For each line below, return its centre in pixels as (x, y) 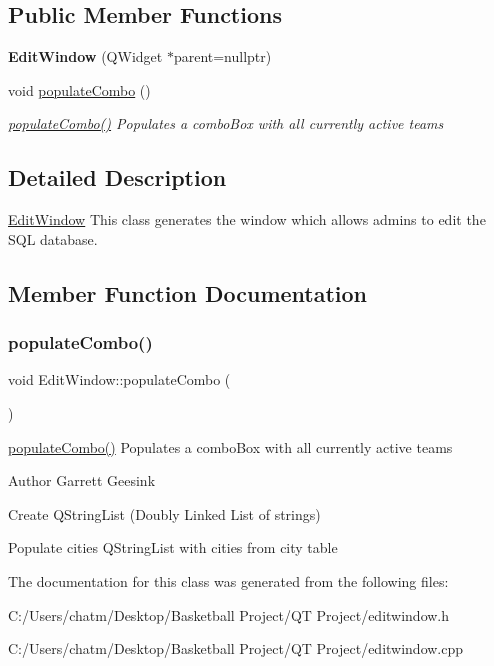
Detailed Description (117, 177)
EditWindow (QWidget (85, 56)
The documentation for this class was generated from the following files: (228, 580)
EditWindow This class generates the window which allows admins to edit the (247, 219)
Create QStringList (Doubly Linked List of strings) (164, 513)
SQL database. (53, 238)
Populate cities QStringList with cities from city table (173, 547)
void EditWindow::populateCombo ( (119, 379)
